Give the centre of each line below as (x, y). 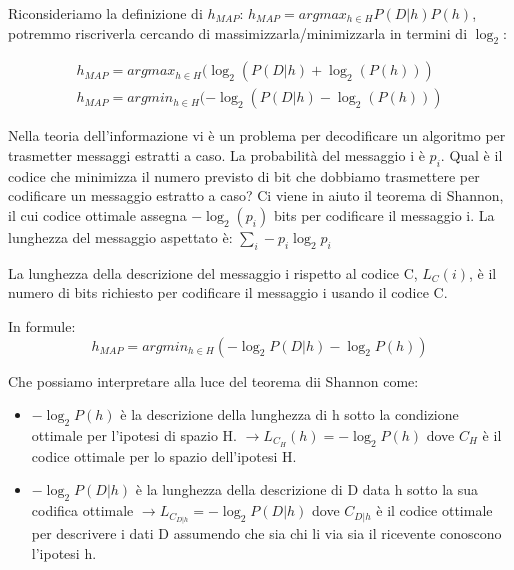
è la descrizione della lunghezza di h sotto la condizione (289, 414)
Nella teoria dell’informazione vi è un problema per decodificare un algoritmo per (257, 135)
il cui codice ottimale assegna (97, 215)
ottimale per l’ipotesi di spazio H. (134, 435)
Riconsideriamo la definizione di (105, 13)
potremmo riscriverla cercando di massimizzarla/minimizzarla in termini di (238, 32)
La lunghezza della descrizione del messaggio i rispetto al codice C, (213, 272)
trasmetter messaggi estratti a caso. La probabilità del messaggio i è (216, 155)
